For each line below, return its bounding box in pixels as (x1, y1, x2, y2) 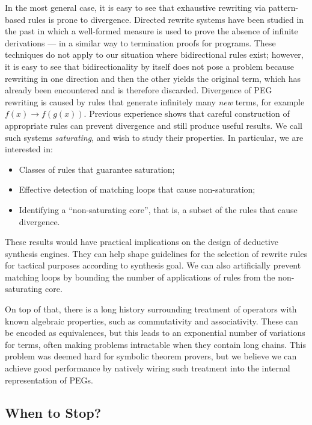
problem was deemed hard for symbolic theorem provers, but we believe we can (5, 350, 297, 362)
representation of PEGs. (5, 373, 93, 386)
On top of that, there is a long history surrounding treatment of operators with (5, 303, 297, 315)
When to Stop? (5, 403, 102, 421)
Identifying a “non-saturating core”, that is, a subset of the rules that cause (19, 203, 298, 216)
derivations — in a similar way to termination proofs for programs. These (5, 36, 276, 49)
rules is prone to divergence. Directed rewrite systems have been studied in (28, 13, 304, 25)
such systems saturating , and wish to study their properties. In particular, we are (5, 131, 304, 143)
